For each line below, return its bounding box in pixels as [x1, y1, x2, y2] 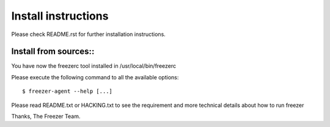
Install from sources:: [11, 46, 95, 57]
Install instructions [11, 9, 109, 23]
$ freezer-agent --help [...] [22, 88, 113, 95]
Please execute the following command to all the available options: [11, 73, 179, 81]
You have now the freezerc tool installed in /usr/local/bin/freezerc [11, 62, 177, 70]
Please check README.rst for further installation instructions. [11, 31, 166, 38]
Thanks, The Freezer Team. [11, 113, 81, 120]
